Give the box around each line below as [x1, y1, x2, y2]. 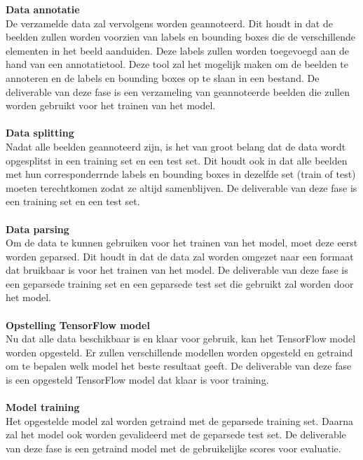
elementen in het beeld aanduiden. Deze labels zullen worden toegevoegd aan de [6, 43, 349, 57]
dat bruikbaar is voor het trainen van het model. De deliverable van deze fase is [6, 263, 348, 277]
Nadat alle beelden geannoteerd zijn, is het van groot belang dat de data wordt [6, 139, 346, 153]
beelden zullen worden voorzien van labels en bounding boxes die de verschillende [6, 29, 355, 44]
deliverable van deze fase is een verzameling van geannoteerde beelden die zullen [6, 84, 350, 99]
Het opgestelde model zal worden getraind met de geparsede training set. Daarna [6, 413, 354, 428]
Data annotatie [6, 2, 80, 16]
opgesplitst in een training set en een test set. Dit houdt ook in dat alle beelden [6, 153, 348, 167]
